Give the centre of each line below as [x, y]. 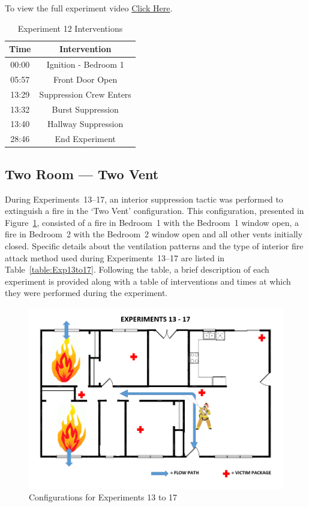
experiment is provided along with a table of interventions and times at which [148, 281]
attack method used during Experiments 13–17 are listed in [115, 257]
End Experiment [85, 139]
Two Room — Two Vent [82, 173]
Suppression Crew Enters [85, 94]
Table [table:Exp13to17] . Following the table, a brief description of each [137, 269]
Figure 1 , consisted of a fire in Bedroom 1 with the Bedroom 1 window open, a [152, 222]
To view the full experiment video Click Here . [89, 8]
